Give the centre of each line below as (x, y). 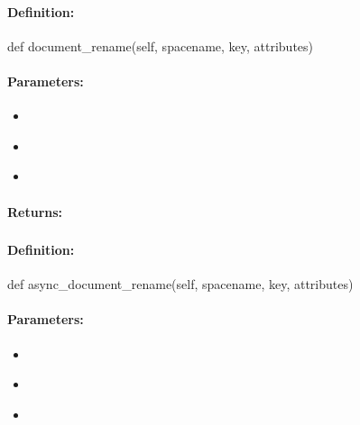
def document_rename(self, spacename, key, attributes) (161, 45)
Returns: (35, 211)
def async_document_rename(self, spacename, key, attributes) (180, 284)
